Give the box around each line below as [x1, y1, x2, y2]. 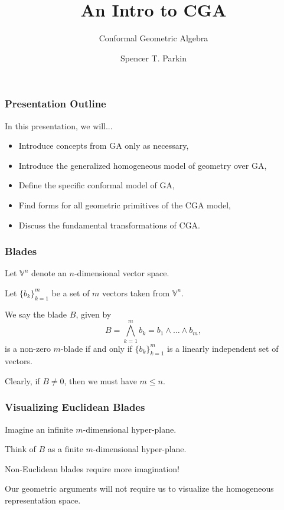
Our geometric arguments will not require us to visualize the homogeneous [5, 482, 274, 495]
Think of [5, 443, 36, 455]
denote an [31, 267, 67, 279]
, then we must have [64, 374, 137, 387]
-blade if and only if [60, 342, 132, 354]
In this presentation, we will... [5, 119, 113, 132]
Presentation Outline [5, 96, 106, 111]
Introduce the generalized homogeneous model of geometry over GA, [18, 159, 267, 171]
